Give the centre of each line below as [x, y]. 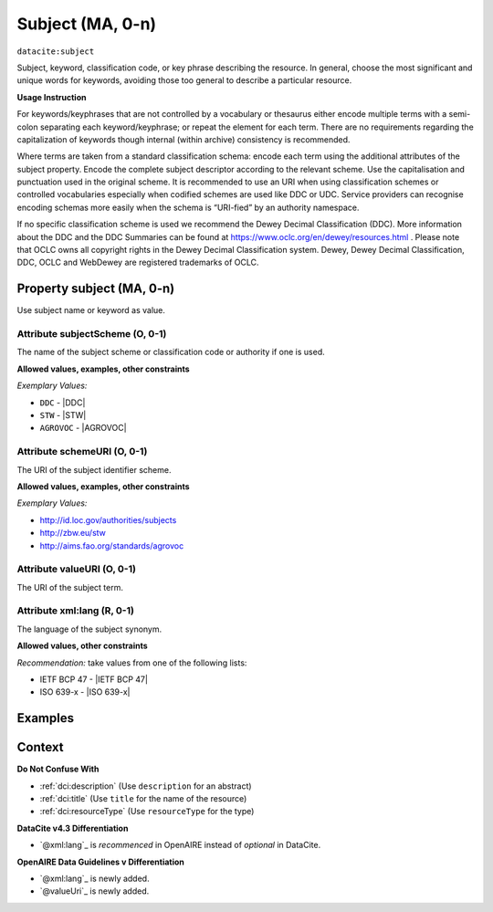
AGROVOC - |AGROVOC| [83, 428]
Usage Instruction [52, 97]
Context [40, 747]
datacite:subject [56, 51]
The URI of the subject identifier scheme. [94, 469]
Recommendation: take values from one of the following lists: [132, 663]
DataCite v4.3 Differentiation [73, 828]
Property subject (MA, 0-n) [96, 289]
